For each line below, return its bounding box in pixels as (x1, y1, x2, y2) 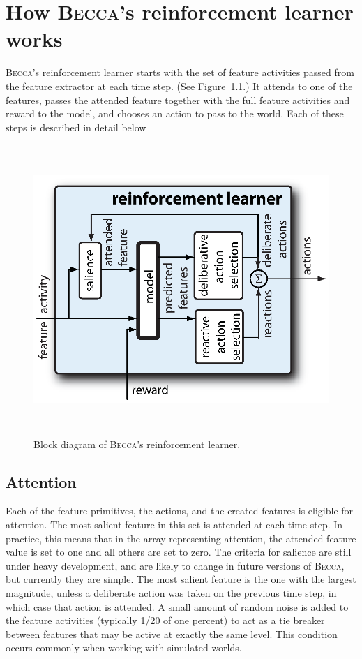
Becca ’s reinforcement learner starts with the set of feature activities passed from (6, 65, 354, 80)
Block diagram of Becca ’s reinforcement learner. (33, 436, 241, 451)
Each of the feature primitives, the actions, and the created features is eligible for (6, 503, 354, 518)
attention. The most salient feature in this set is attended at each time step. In (6, 517, 343, 531)
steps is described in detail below (6, 119, 146, 134)
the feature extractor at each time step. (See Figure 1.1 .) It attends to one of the (6, 78, 353, 93)
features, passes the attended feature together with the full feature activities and (6, 92, 350, 107)
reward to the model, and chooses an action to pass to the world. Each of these (6, 106, 344, 121)
